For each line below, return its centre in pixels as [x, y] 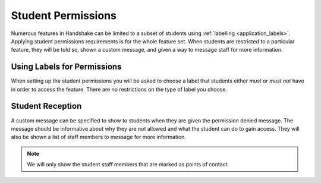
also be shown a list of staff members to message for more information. [99, 137]
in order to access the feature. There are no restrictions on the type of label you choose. [119, 89]
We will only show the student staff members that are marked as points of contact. [128, 165]
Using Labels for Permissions [66, 67]
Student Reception [46, 106]
